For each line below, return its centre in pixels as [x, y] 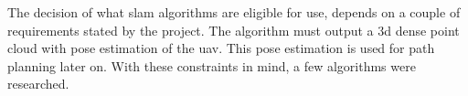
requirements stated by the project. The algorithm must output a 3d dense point [234, 30]
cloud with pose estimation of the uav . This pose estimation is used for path [221, 48]
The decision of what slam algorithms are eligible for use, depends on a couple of [234, 12]
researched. [38, 84]
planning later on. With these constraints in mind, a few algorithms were [212, 65]
